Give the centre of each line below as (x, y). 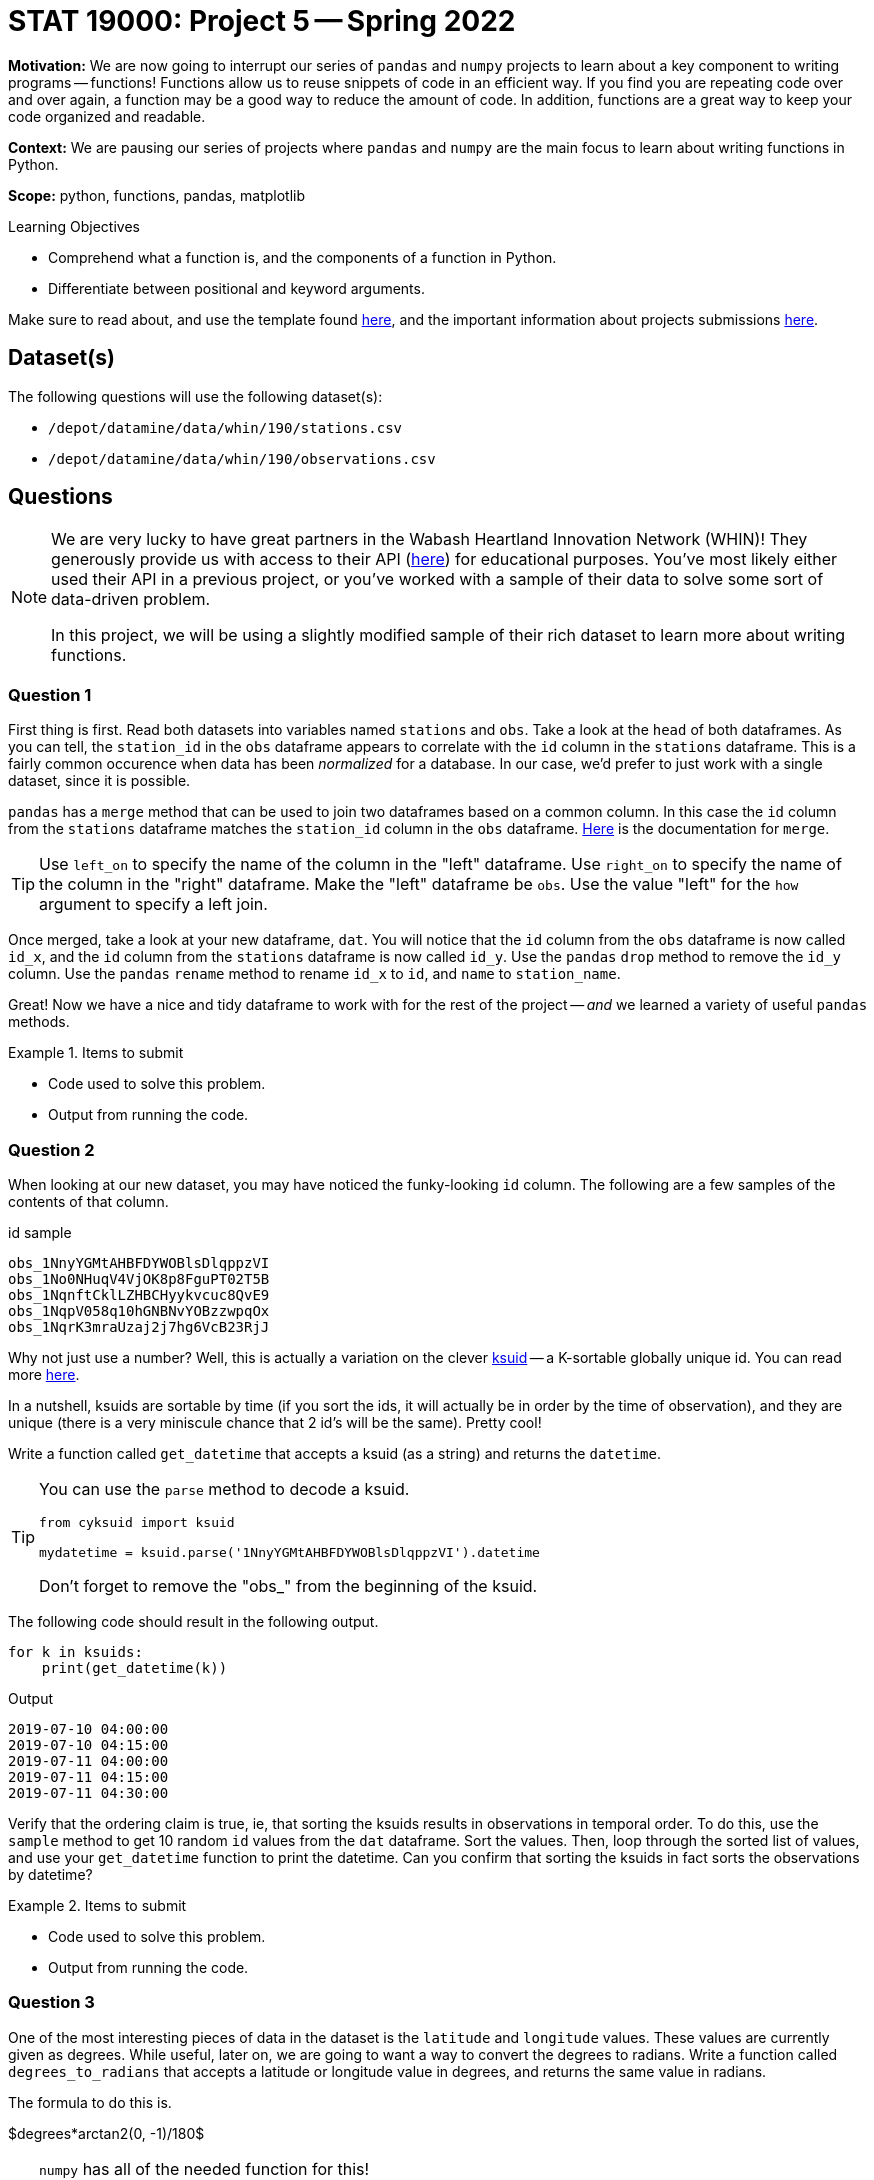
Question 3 (51, 2002)
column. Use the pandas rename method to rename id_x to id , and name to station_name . (314, 974)
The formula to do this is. (90, 2102)
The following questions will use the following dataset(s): (195, 396)
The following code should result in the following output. (193, 1621)
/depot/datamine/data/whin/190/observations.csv (242, 458)
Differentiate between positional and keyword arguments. (236, 288)
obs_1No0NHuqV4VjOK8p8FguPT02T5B (139, 1278)
